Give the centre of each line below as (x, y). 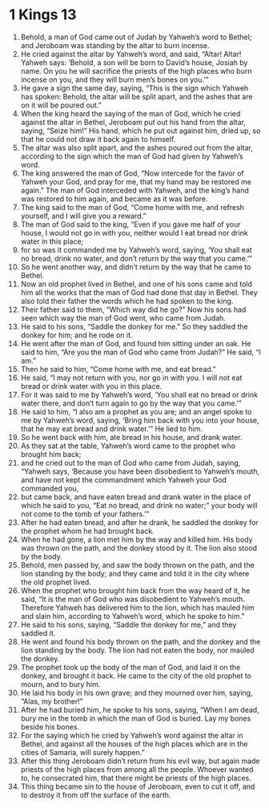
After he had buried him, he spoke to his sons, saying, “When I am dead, (140, 709)
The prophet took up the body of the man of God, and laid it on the (130, 667)
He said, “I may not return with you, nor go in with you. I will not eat (131, 378)
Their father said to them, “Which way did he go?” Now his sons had (133, 309)
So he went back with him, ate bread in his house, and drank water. (131, 437)
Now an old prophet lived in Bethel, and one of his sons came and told (137, 284)
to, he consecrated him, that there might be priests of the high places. (136, 778)
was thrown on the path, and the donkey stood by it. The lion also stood (139, 547)
